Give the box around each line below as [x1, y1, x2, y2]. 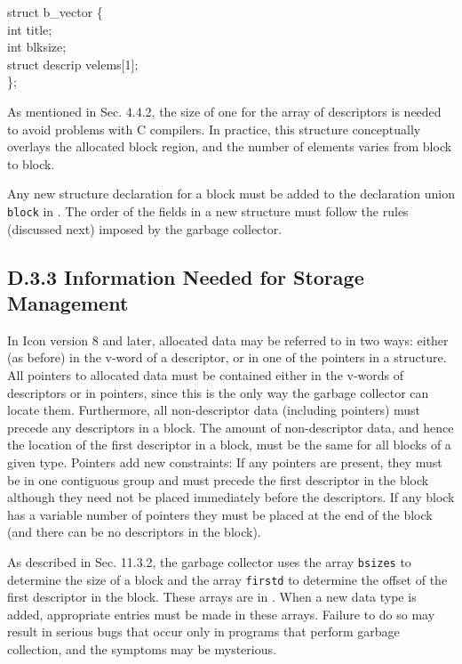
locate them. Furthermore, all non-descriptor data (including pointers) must [7, 401, 421, 419]
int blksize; [7, 37, 67, 56]
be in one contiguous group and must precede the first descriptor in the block [7, 470, 429, 489]
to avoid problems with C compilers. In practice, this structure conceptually [7, 119, 421, 138]
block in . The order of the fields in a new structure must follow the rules [7, 201, 409, 220]
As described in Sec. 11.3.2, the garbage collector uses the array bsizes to [7, 552, 411, 571]
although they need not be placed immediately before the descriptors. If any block [7, 488, 455, 506]
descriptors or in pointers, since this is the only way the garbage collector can [7, 383, 429, 401]
